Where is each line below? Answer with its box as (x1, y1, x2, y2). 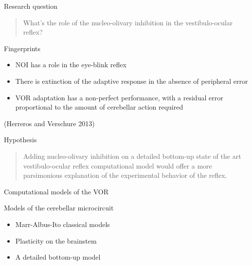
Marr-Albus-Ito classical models (15, 219, 110, 229)
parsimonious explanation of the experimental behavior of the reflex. (23, 170, 227, 180)
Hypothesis (4, 134, 37, 145)
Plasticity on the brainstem (15, 235, 97, 246)
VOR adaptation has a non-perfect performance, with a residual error (15, 92, 223, 102)
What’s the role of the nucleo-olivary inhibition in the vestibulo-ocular (23, 17, 233, 27)
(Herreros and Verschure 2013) (4, 118, 95, 128)
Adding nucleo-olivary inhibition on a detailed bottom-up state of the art (23, 151, 241, 161)
